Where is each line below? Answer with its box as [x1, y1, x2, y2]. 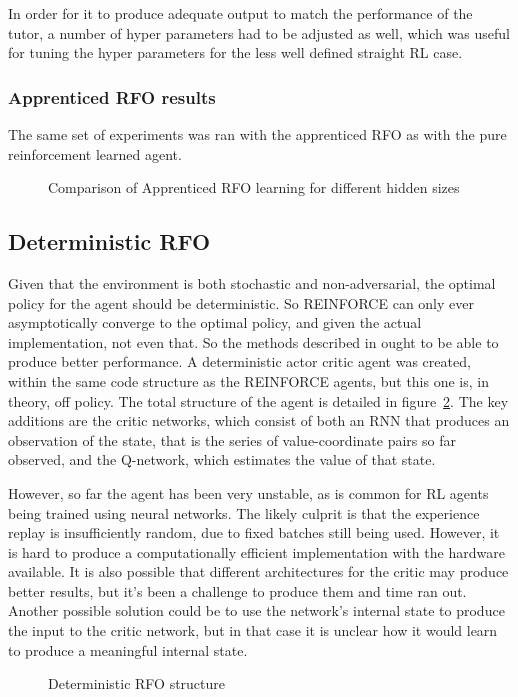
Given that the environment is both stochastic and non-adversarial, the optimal [8, 272, 496, 293]
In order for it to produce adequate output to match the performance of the [8, 3, 473, 23]
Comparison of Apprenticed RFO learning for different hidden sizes [48, 177, 460, 198]
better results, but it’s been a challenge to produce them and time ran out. [8, 580, 467, 601]
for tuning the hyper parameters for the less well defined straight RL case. [8, 42, 463, 63]
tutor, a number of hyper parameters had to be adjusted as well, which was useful [8, 22, 510, 43]
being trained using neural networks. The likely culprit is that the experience [8, 502, 480, 523]
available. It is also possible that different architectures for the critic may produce [8, 561, 509, 582]
